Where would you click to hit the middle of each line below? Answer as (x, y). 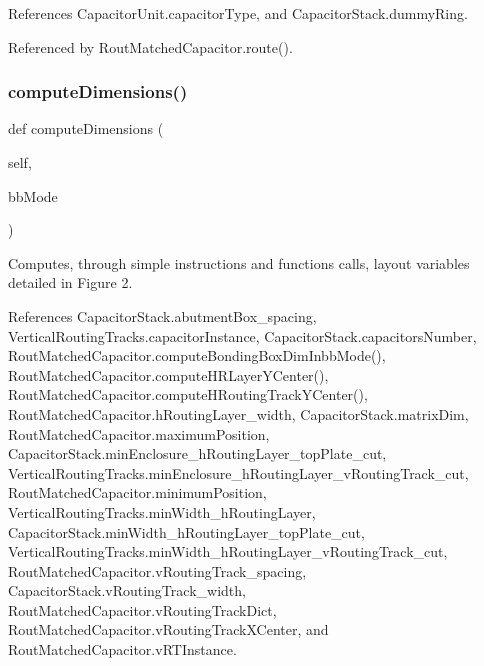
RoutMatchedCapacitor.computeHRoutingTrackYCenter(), (188, 394)
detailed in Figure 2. (70, 282)
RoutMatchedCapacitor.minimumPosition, (137, 492)
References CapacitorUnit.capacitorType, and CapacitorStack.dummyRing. (238, 13)
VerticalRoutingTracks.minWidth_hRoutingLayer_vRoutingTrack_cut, (228, 551)
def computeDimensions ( (86, 128)
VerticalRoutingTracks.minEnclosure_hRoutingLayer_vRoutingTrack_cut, (238, 472)
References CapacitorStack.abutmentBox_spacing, (162, 315)
